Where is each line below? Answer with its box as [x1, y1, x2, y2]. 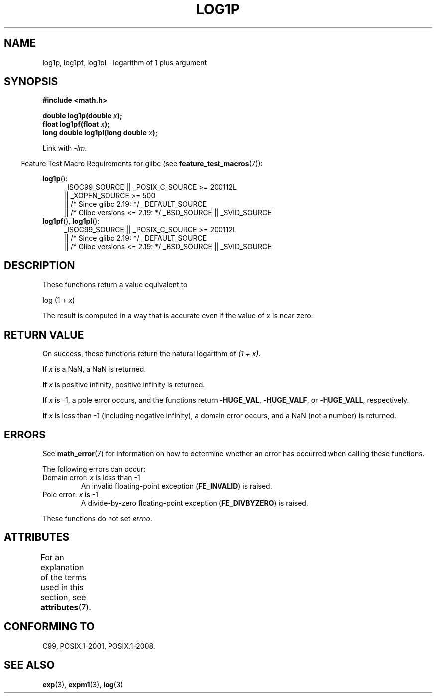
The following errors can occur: [42, 464, 146, 473]
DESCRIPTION [4, 259, 75, 272]
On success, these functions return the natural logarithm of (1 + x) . [42, 349, 261, 358]
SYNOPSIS [4, 75, 58, 88]
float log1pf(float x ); [42, 120, 109, 129]
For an [40, 552, 64, 562]
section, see [40, 592, 86, 602]
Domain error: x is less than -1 [42, 473, 140, 482]
